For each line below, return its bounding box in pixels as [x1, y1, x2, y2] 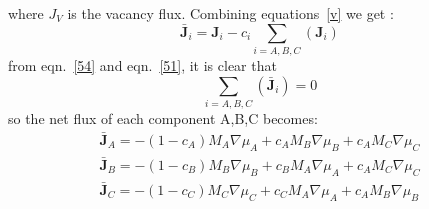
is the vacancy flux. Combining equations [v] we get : [67, 3, 394, 23]
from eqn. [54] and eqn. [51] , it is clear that [8, 55, 277, 76]
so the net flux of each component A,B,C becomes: [8, 108, 318, 129]
